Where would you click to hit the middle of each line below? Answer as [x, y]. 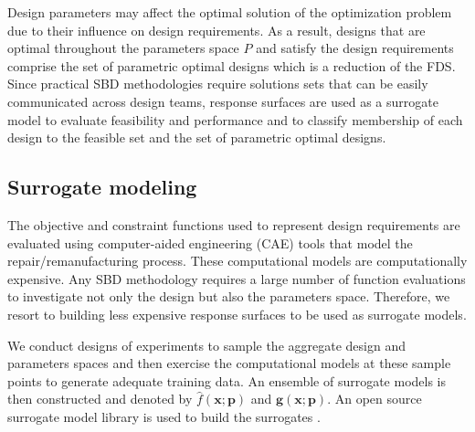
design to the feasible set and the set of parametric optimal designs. [197, 137]
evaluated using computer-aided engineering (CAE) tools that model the [210, 242]
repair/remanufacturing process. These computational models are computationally [237, 261]
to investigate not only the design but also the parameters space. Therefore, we [229, 296]
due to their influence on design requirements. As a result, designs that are [216, 30]
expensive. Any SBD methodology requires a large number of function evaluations [237, 278]
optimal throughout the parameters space [123, 48]
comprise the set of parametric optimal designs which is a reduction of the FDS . [232, 65]
